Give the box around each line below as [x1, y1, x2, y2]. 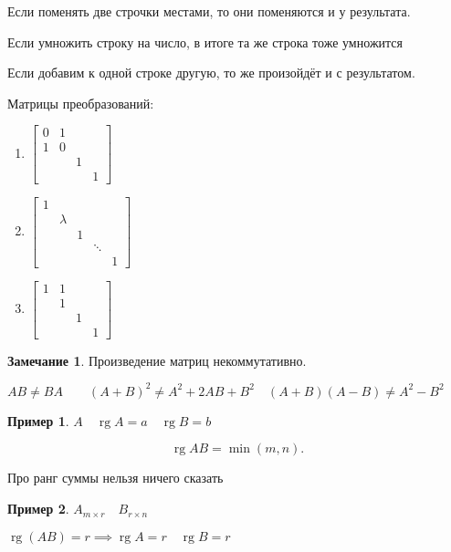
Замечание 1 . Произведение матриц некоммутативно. [7, 350, 307, 370]
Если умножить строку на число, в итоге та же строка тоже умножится [7, 32, 403, 51]
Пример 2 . [7, 499, 69, 518]
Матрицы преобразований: [7, 93, 154, 112]
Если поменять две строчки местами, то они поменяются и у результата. [7, 2, 411, 20]
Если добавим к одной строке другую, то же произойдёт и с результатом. [7, 63, 415, 82]
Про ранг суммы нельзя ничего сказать [7, 468, 224, 487]
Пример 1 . [7, 411, 69, 430]
